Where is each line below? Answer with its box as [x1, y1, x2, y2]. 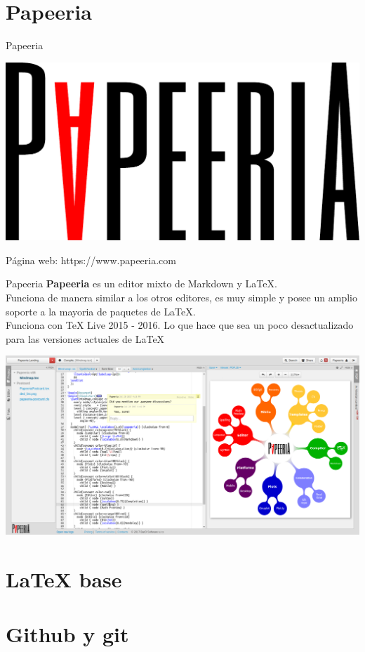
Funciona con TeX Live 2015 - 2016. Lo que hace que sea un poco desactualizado [6, 318, 354, 332]
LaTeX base [6, 564, 122, 593]
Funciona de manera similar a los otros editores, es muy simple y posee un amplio [6, 289, 357, 304]
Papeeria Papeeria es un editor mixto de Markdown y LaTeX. [6, 276, 277, 291]
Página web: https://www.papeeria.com [6, 252, 176, 267]
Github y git [6, 619, 129, 648]
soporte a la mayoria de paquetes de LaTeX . [6, 304, 196, 318]
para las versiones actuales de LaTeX [6, 331, 165, 346]
